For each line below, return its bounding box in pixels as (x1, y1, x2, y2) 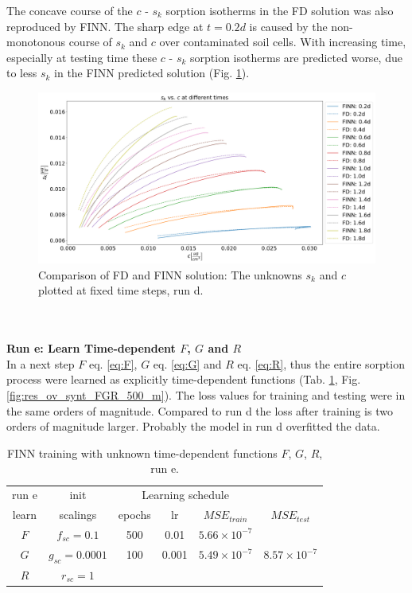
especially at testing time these (6, 49, 157, 65)
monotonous (6, 33, 65, 50)
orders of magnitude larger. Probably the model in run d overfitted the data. (6, 418, 380, 435)
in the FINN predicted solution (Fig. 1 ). (54, 64, 250, 81)
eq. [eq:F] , (88, 355, 138, 372)
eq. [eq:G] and (153, 355, 222, 372)
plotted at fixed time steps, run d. (38, 282, 204, 298)
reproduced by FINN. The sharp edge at (6, 18, 204, 34)
